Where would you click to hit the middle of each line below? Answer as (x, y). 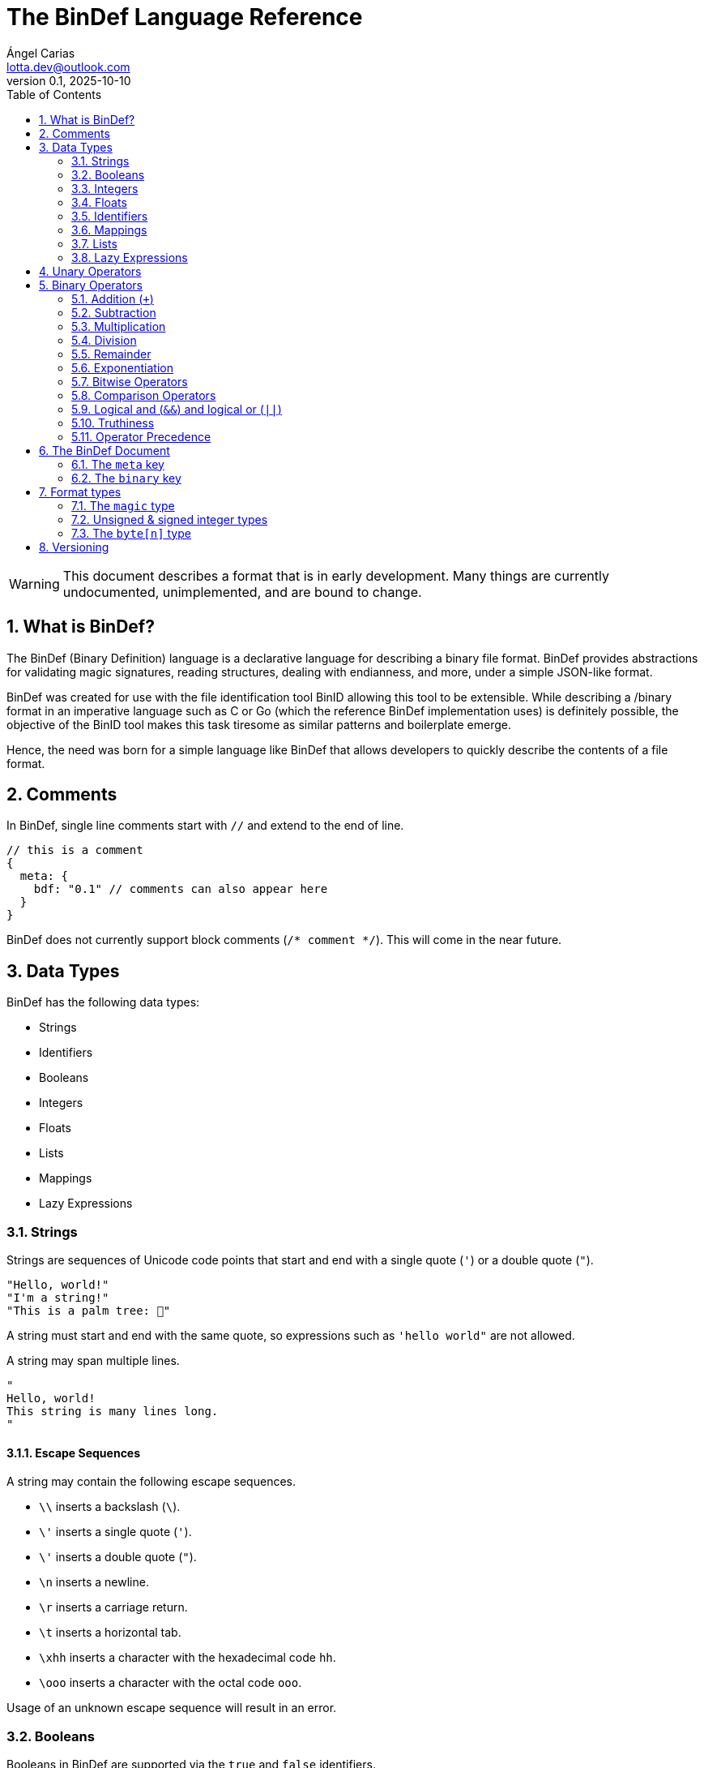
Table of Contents (54, 94)
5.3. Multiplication (119, 326)
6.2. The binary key (126, 478)
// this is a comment (75, 850)
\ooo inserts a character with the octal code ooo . (171, 1683)
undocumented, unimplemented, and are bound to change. (242, 592)
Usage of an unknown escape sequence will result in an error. (172, 1708)
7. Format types (80, 491)
